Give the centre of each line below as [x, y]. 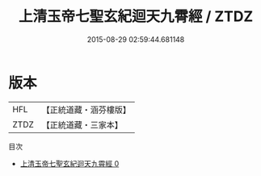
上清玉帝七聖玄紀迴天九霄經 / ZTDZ [136, 17]
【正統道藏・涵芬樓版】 [86, 110]
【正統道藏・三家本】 [82, 124]
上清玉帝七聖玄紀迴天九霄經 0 [69, 163]
